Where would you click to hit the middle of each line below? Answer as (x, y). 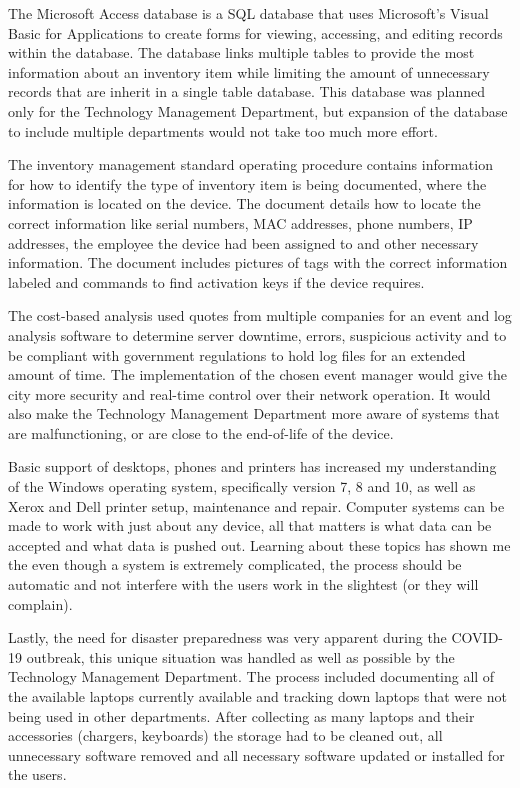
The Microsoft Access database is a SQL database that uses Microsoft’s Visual (248, 13)
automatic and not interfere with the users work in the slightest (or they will (243, 584)
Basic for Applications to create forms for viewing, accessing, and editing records (255, 32)
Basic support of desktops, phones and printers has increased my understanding (252, 466)
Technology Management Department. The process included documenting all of (251, 676)
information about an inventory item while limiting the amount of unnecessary (249, 71)
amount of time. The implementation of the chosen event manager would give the (258, 374)
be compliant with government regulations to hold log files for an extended (237, 354)
